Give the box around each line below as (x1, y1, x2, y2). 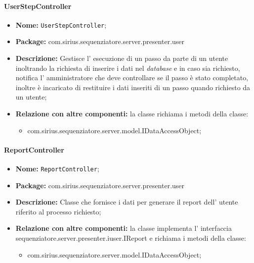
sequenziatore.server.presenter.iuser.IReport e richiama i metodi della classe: (15, 233, 246, 243)
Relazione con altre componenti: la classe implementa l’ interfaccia (15, 223, 232, 233)
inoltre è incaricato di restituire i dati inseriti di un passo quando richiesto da (15, 82, 251, 92)
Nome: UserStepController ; (15, 19, 107, 30)
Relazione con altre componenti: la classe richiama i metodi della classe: (15, 108, 249, 119)
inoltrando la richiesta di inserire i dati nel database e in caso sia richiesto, (15, 62, 240, 73)
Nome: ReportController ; (15, 163, 99, 173)
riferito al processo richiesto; (15, 206, 101, 216)
